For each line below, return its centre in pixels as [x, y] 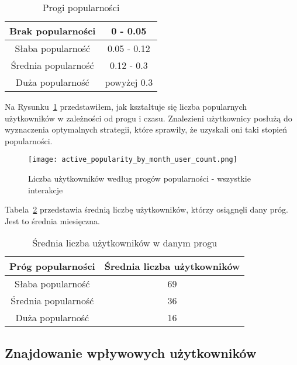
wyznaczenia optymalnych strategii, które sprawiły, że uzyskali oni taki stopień [146, 129]
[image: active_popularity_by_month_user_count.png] [133, 160]
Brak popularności [53, 31]
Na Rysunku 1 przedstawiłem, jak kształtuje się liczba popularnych [126, 106]
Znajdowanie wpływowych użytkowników [131, 352]
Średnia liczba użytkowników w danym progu [125, 243]
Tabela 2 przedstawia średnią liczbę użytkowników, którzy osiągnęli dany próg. [146, 209]
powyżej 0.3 [129, 82]
